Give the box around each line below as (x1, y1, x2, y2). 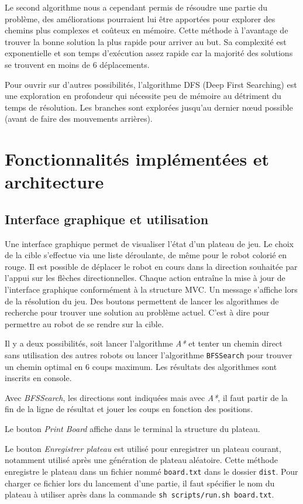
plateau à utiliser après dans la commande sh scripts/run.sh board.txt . (5, 488, 274, 500)
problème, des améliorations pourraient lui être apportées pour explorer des (5, 12, 276, 25)
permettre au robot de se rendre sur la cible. (5, 317, 164, 330)
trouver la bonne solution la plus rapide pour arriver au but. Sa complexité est (5, 35, 287, 47)
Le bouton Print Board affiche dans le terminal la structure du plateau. (5, 423, 260, 435)
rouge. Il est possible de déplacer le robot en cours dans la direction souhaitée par (5, 260, 298, 272)
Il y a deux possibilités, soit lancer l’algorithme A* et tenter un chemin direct (5, 337, 283, 349)
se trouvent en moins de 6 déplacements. (5, 58, 150, 70)
